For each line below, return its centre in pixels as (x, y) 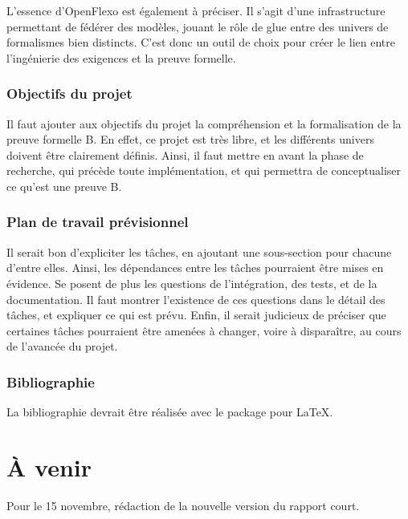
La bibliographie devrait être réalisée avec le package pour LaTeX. (170, 412)
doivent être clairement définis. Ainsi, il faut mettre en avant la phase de (185, 154)
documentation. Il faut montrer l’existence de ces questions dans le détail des (196, 299)
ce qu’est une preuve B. (64, 186)
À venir (49, 466)
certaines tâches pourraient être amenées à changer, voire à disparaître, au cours (204, 330)
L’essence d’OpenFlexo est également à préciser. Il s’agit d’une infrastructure (196, 10)
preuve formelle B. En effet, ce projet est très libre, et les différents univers (190, 139)
